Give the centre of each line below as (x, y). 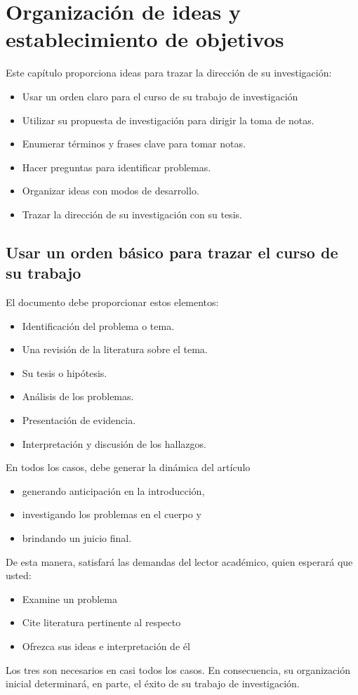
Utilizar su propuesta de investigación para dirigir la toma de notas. (168, 120)
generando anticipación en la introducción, (113, 490)
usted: (19, 575)
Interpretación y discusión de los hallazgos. (114, 443)
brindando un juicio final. (77, 538)
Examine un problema (69, 598)
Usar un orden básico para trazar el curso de (172, 252)
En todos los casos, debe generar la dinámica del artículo (128, 467)
